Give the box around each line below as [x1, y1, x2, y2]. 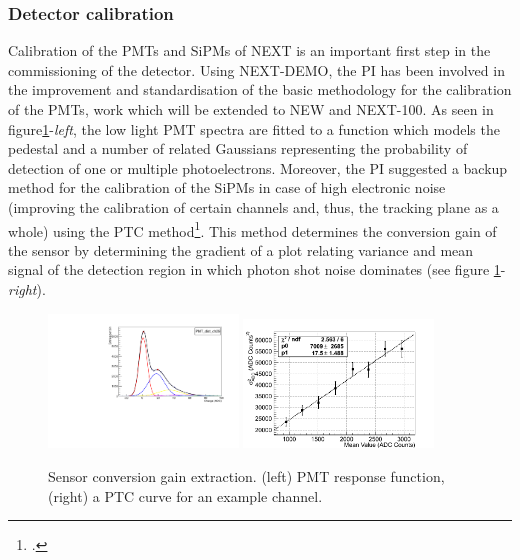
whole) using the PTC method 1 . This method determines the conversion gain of [8, 217, 497, 241]
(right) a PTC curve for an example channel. [48, 485, 323, 506]
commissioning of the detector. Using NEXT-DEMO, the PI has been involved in [8, 59, 505, 80]
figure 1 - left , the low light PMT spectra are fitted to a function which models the [8, 118, 500, 139]
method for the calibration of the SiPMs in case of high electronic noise [8, 177, 446, 198]
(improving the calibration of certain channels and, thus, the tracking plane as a [8, 196, 499, 217]
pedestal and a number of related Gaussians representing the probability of [8, 138, 468, 159]
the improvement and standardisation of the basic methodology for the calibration [8, 79, 512, 100]
